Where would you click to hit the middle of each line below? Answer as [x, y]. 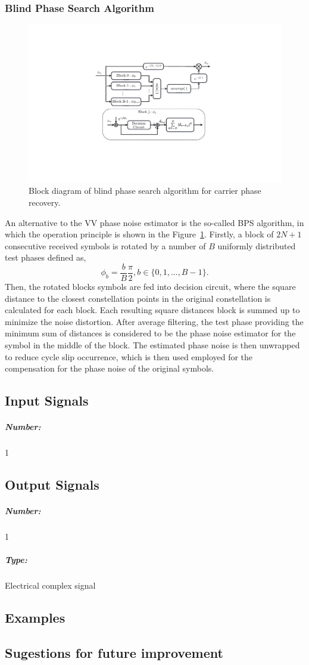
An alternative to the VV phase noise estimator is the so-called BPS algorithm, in [154, 222]
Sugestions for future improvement [114, 652]
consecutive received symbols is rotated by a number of [105, 245]
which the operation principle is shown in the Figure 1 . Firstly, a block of [139, 234]
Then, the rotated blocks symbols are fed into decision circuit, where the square [150, 287]
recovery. [45, 202]
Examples [35, 618]
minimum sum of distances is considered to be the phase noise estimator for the [150, 333]
